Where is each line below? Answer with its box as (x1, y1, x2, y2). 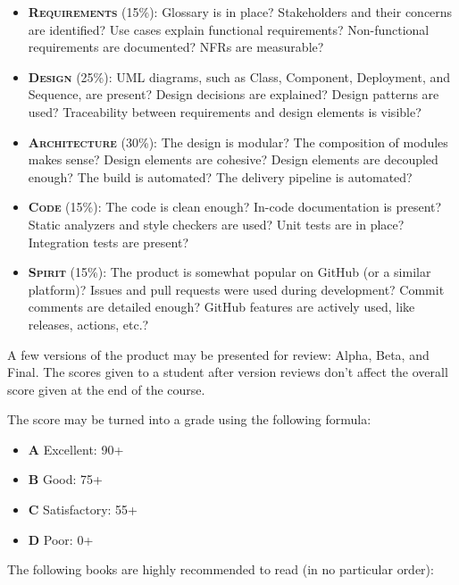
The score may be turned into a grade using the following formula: (7, 410, 371, 429)
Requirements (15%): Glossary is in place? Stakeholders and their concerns (28, 3, 453, 21)
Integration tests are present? (28, 232, 189, 251)
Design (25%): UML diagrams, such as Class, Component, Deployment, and (28, 67, 451, 86)
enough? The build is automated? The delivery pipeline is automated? (28, 167, 413, 186)
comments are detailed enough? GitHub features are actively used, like (28, 297, 415, 316)
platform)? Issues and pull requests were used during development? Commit (28, 280, 445, 298)
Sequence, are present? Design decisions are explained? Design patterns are (28, 85, 439, 104)
